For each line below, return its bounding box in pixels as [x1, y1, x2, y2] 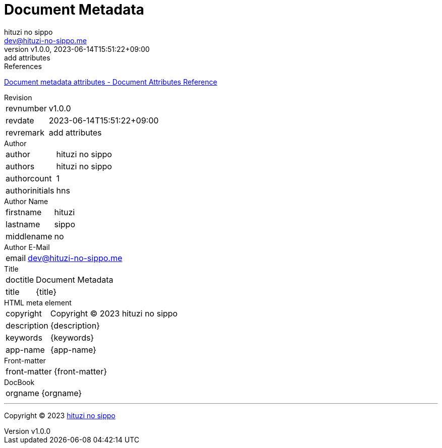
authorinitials [6, 185, 54, 196]
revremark [6, 127, 44, 138]
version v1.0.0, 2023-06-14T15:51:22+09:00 [4, 44, 150, 53]
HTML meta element [4, 298, 72, 307]
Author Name [4, 197, 48, 206]
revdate [6, 115, 34, 125]
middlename [6, 231, 52, 241]
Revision [4, 93, 32, 102]
